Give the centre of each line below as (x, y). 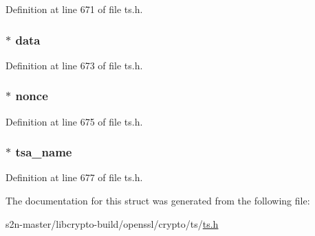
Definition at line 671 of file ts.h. (74, 9)
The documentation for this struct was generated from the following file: (158, 201)
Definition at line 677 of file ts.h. (74, 177)
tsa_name (44, 152)
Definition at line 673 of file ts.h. (74, 65)
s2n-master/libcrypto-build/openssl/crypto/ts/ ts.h (112, 223)
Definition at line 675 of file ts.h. (74, 121)
